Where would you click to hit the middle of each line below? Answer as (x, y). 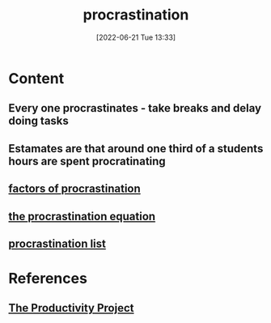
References (48, 279)
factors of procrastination (75, 189)
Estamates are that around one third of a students (136, 149)
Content (36, 78)
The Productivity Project (71, 308)
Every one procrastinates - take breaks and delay (135, 108)
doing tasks (38, 121)
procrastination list (57, 243)
